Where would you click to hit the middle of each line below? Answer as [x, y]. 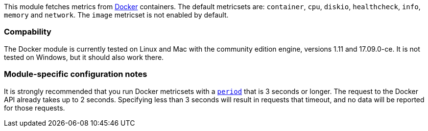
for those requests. [35, 108]
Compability [28, 32]
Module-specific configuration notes [76, 74]
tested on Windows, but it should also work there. [84, 57]
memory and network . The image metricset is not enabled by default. [116, 15]
